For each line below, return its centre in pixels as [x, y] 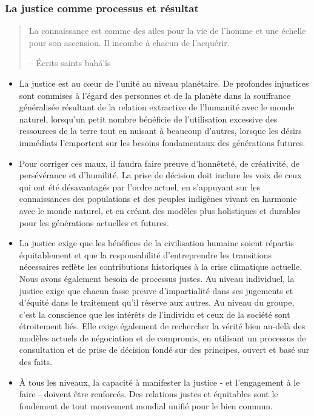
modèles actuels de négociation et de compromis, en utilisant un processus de [162, 337]
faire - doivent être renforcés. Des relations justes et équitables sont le [149, 394]
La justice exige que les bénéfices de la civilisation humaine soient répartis [156, 243]
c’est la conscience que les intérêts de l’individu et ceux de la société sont [155, 314]
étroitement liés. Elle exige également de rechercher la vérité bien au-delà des [162, 326]
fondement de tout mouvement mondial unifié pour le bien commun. [146, 405]
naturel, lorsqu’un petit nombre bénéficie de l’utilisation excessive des [148, 119]
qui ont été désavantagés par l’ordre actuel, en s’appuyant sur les [139, 186]
